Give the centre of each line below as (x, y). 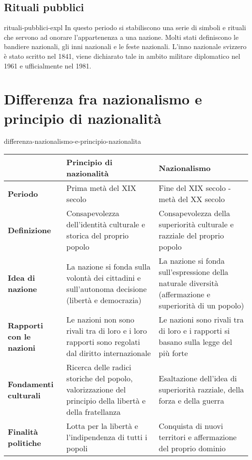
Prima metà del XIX (101, 188)
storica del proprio (98, 236)
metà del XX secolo (192, 199)
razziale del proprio (191, 236)
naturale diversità (189, 283)
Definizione (30, 230)
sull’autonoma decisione (107, 289)
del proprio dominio (192, 448)
